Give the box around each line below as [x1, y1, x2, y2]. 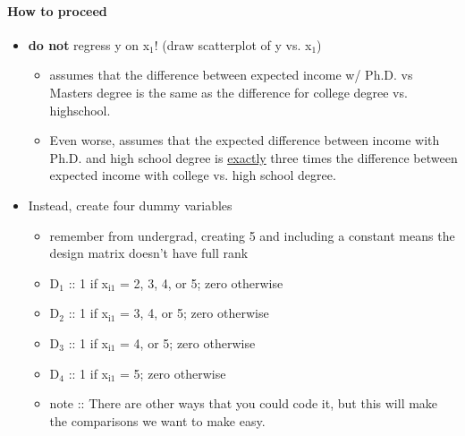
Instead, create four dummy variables [28, 195, 232, 214]
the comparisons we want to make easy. [49, 411, 266, 430]
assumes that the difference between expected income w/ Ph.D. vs [49, 65, 413, 84]
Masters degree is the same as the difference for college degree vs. [49, 82, 408, 101]
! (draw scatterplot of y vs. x [154, 35, 312, 54]
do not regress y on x [28, 35, 150, 54]
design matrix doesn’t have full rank [49, 244, 249, 262]
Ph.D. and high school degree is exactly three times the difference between [49, 148, 458, 167]
